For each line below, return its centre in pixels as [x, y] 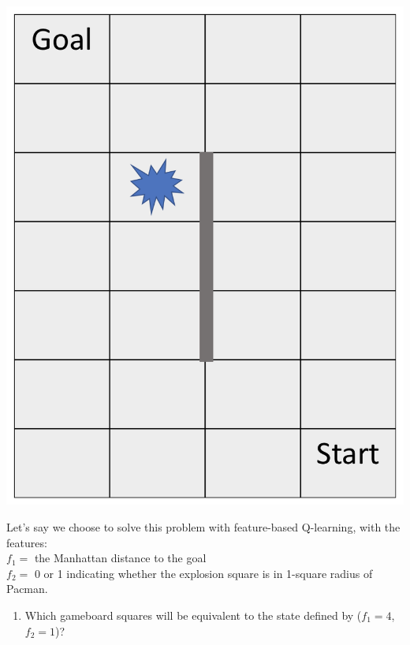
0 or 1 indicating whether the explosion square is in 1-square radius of [203, 573]
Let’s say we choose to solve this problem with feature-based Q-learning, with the [203, 527]
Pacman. [27, 589]
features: [27, 542]
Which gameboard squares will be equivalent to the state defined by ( [193, 615]
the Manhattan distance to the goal [120, 558]
